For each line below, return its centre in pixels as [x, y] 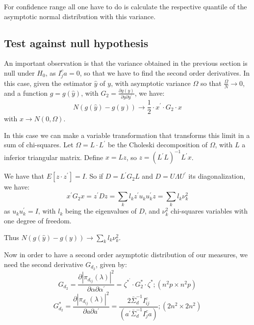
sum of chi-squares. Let [39, 145]
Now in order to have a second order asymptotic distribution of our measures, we [126, 255]
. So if [94, 176]
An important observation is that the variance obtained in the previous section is [126, 63]
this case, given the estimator [48, 83]
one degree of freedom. [38, 220]
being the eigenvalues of [101, 211]
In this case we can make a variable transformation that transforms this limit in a [127, 135]
